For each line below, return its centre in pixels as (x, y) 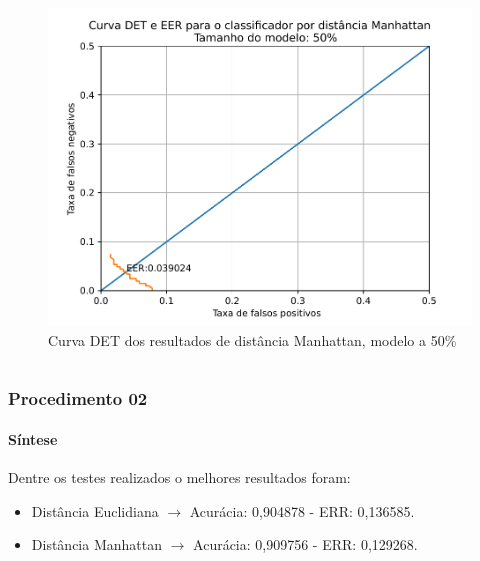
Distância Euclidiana (95, 510)
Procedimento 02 (78, 398)
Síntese (33, 438)
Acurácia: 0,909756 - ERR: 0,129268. (305, 544)
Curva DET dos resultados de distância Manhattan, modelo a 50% (252, 339)
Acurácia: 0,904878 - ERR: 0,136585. (302, 510)
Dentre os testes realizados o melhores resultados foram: (179, 476)
